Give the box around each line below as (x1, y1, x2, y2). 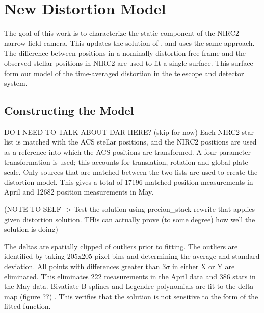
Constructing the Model (4, 103, 134, 118)
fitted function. (4, 301, 51, 311)
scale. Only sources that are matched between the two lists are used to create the (4, 166, 258, 177)
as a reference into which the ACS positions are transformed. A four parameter (4, 147, 251, 157)
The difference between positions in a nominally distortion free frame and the (4, 47, 246, 58)
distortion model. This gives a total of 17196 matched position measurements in (4, 176, 253, 187)
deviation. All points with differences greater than (4, 261, 160, 272)
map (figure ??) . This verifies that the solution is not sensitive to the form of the (4, 291, 258, 301)
